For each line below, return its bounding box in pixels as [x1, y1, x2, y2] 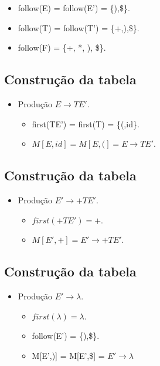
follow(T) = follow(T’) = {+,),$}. [18, 21, 139, 34]
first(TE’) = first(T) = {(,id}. [32, 117, 139, 130]
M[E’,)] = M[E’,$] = [32, 349, 105, 361]
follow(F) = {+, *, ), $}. [18, 41, 106, 54]
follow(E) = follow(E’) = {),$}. [18, 2, 130, 14]
